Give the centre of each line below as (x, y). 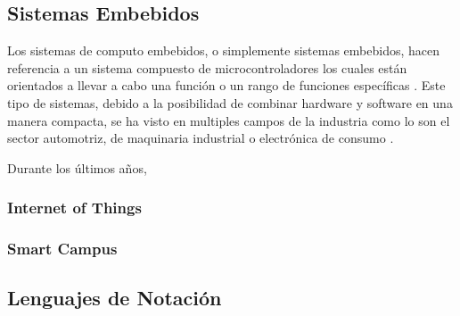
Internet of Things (74, 208)
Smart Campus (62, 249)
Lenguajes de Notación (115, 298)
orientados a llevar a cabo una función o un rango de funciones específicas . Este (226, 85)
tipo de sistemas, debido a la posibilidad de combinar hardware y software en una (230, 102)
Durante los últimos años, (77, 167)
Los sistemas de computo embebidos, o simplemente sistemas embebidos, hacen (224, 50)
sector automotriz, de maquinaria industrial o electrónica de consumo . (201, 138)
